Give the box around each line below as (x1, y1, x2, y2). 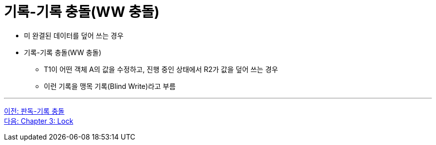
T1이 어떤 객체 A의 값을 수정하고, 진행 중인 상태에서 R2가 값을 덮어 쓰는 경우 (44, 65, 278, 73)
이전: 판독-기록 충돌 (4, 106, 65, 115)
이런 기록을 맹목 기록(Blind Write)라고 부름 (44, 81, 176, 90)
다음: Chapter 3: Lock (4, 116, 74, 125)
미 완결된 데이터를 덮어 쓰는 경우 (24, 31, 124, 40)
